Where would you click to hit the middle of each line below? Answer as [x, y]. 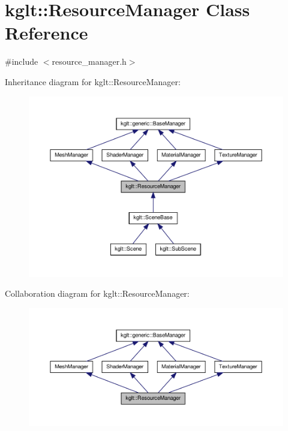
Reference [46, 33]
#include [22, 61]
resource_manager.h [89, 61]
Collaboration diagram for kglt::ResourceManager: [97, 293]
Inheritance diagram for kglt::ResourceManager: [93, 81]
